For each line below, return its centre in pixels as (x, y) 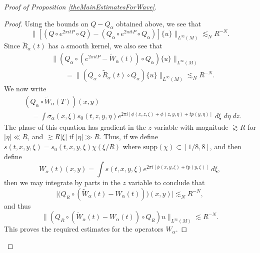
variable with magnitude (191, 126)
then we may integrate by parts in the (62, 182)
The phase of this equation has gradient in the (75, 126)
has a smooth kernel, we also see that (105, 46)
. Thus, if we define (128, 136)
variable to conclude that (166, 182)
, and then (225, 146)
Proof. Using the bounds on (46, 23)
